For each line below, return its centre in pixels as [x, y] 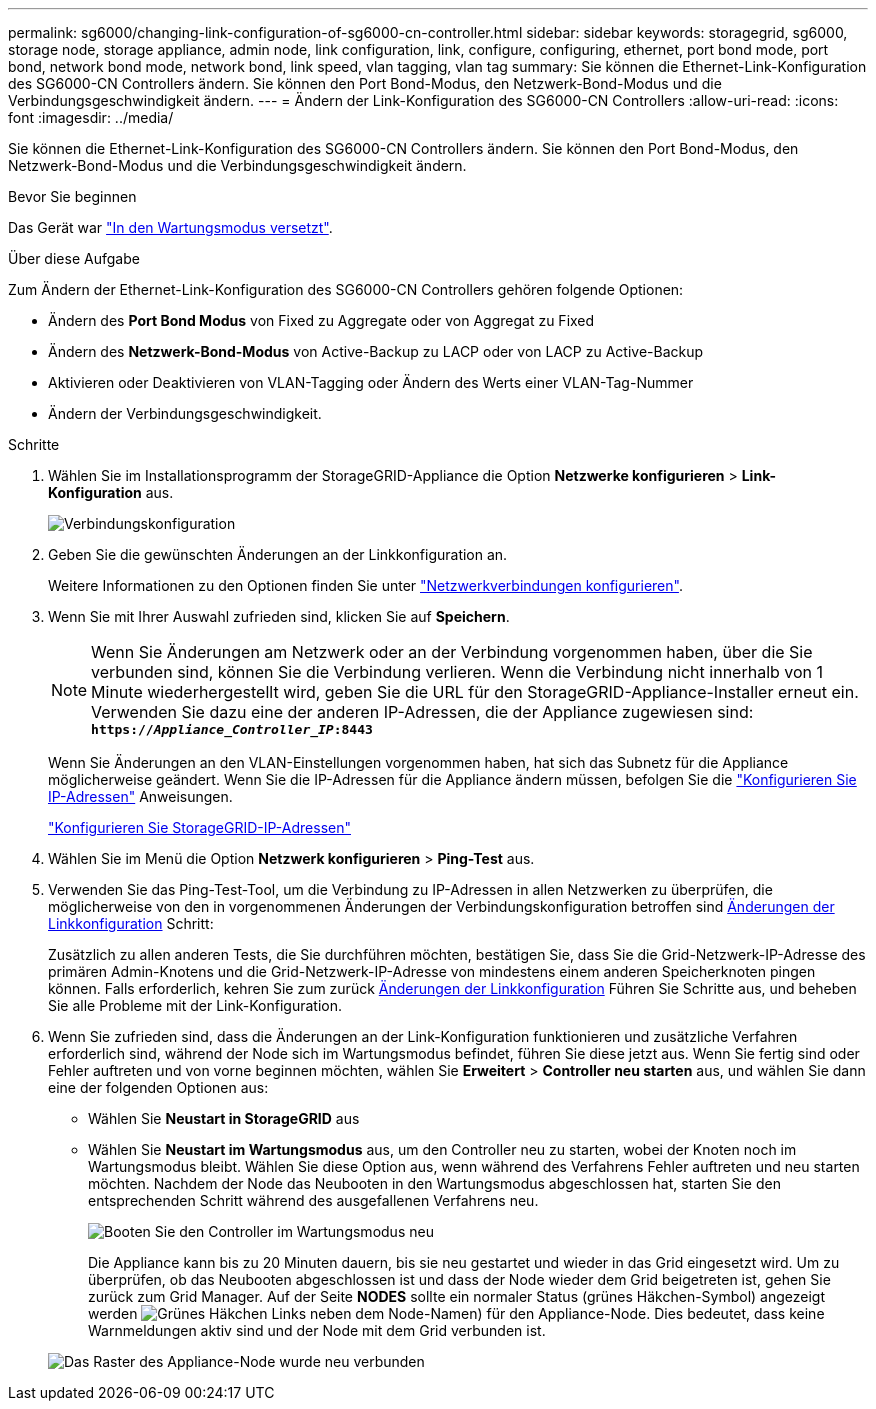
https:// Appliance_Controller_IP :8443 [232, 729]
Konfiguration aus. [111, 492]
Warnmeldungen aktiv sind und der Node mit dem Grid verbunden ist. [317, 1330]
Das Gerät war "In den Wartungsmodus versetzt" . [170, 227]
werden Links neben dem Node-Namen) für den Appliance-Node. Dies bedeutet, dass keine [456, 1313]
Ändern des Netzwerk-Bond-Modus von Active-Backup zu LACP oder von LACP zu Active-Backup [376, 351]
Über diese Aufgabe [74, 258]
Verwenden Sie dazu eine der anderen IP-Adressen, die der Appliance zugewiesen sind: [422, 712]
